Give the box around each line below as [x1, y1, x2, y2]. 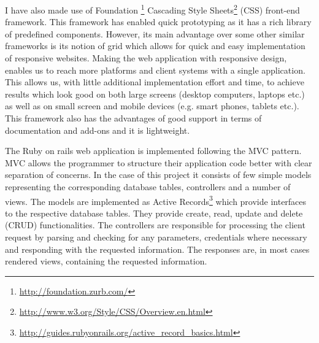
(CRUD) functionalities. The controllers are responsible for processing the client [5, 218, 306, 231]
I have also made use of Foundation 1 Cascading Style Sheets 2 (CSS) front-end [5, 2, 300, 16]
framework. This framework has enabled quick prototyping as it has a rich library [5, 15, 312, 28]
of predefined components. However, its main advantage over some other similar [5, 27, 305, 40]
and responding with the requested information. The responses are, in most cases [5, 242, 310, 255]
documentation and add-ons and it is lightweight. [5, 123, 190, 136]
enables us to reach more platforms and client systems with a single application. [5, 63, 306, 76]
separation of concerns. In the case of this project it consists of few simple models [5, 168, 312, 181]
